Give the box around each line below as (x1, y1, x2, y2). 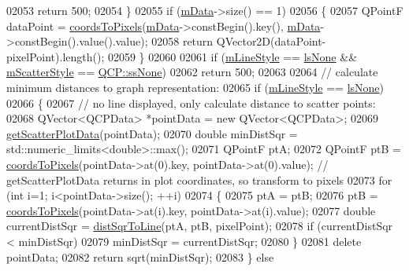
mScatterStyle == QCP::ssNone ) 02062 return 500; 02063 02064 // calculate (6, 64, 378, 80)
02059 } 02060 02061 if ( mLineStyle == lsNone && (107, 48, 358, 64)
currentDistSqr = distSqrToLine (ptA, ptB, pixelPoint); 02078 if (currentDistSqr (6, 218, 393, 234)
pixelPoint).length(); (6, 48, 105, 64)
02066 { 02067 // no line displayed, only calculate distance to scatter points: (6, 94, 376, 111)
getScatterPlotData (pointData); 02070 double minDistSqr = (6, 125, 298, 141)
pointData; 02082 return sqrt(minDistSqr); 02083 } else (6, 248, 274, 265)
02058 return (151, 33, 214, 49)
